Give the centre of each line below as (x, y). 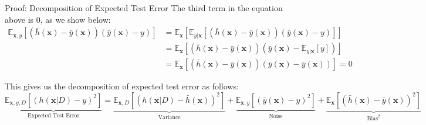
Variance (169, 117)
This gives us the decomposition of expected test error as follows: (122, 86)
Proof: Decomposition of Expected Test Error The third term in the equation (144, 8)
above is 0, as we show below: (58, 19)
